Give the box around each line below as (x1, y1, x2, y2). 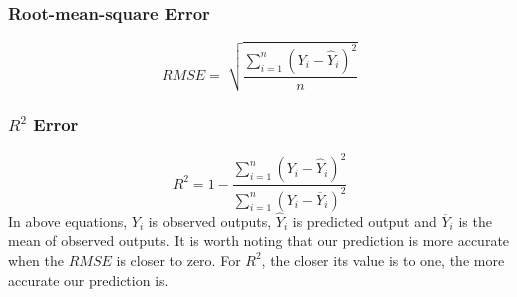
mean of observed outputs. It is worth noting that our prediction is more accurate (8, 230, 510, 251)
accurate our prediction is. (8, 269, 169, 290)
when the (8, 249, 64, 270)
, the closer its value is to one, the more (261, 249, 505, 270)
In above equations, (8, 210, 128, 231)
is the (458, 210, 492, 231)
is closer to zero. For (116, 249, 241, 270)
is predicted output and (292, 210, 437, 231)
